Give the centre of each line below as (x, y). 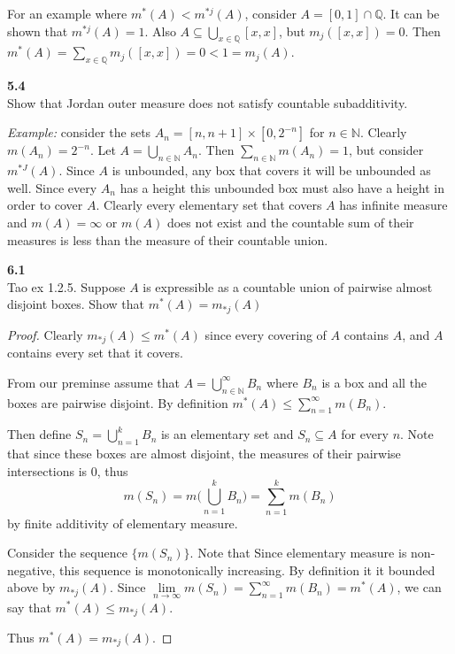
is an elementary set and (227, 434)
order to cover (45, 205)
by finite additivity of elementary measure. (123, 523)
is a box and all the (374, 382)
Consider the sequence (67, 553)
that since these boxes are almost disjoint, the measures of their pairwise (204, 454)
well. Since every (52, 187)
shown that (38, 31)
